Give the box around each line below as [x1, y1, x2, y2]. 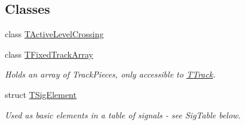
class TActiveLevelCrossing [5, 28, 104, 40]
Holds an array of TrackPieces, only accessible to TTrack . [5, 68, 216, 81]
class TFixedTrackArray [5, 47, 93, 60]
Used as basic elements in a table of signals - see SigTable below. [5, 108, 241, 121]
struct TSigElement [5, 88, 77, 100]
